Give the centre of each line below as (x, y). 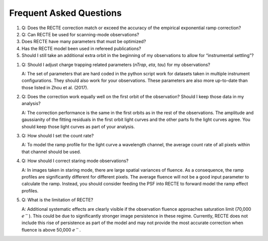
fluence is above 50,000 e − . (51, 229)
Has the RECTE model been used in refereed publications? (81, 48)
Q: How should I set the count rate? (58, 136)
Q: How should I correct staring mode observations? (75, 161)
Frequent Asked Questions (65, 13)
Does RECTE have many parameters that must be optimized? (84, 42)
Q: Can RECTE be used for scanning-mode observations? (80, 34)
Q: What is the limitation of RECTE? (58, 200)
